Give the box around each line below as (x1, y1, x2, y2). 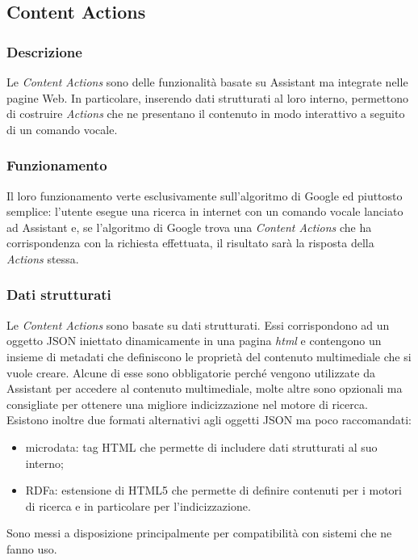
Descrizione (6, 41, 82, 61)
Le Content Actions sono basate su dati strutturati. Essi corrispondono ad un (6, 316, 390, 333)
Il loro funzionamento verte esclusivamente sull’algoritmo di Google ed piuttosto (6, 187, 403, 204)
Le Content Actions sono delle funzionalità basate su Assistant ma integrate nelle (6, 74, 408, 90)
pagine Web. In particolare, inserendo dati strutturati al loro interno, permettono (6, 89, 408, 106)
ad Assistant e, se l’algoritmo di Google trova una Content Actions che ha (6, 218, 372, 235)
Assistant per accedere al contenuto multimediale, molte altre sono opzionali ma (6, 380, 403, 397)
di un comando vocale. (6, 120, 118, 137)
